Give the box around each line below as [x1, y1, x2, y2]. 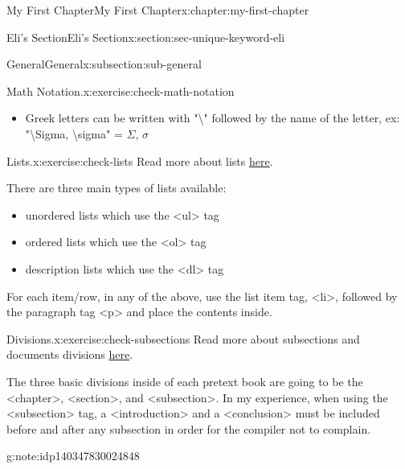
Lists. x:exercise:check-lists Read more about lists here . [6, 152, 273, 169]
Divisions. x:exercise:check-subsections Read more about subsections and [6, 330, 360, 347]
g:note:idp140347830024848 [6, 447, 140, 464]
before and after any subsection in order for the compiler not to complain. [6, 420, 371, 437]
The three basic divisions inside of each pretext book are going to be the [6, 372, 363, 389]
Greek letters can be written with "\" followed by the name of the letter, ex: [25, 109, 400, 126]
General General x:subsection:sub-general [6, 56, 202, 72]
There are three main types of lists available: [6, 179, 227, 196]
